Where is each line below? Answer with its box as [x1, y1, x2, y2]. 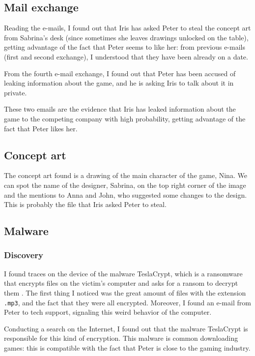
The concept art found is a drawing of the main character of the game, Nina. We [4, 170, 247, 180]
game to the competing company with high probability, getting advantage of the [4, 113, 246, 123]
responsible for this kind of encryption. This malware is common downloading [4, 333, 238, 343]
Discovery [4, 249, 44, 261]
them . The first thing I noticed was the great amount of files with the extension [4, 287, 246, 297]
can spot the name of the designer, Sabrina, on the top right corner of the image [4, 179, 246, 190]
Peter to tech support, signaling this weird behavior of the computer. [4, 307, 212, 317]
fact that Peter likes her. [4, 123, 78, 133]
